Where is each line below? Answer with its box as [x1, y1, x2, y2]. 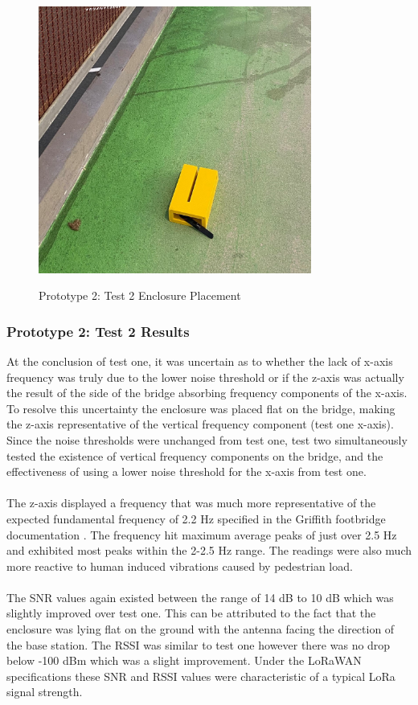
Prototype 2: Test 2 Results [6, 321, 190, 341]
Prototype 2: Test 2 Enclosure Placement [39, 287, 241, 304]
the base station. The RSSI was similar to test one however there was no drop [6, 636, 391, 653]
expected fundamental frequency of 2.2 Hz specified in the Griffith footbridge [6, 510, 386, 527]
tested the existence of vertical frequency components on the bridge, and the [6, 447, 383, 464]
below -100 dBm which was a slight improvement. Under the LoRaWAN [6, 652, 362, 669]
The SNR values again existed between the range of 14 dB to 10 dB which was [6, 588, 394, 605]
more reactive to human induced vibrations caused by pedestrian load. [6, 557, 353, 574]
